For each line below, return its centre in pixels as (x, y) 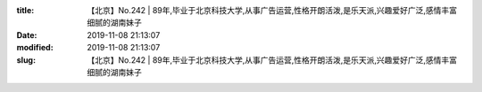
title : (25, 10)
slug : (26, 60)
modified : (35, 48)
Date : (27, 34)
